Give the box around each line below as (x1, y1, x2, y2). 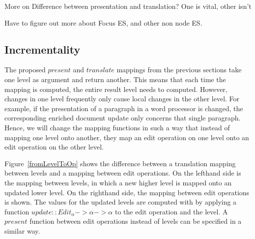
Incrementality (4, 41, 81, 57)
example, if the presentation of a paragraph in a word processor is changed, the (4, 103, 243, 113)
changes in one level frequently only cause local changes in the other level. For (4, 93, 240, 104)
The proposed (4, 64, 46, 75)
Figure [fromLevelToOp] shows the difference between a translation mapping (4, 158, 236, 168)
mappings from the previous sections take (116, 64, 242, 75)
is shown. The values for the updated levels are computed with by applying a (4, 197, 237, 207)
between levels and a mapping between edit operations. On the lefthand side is (4, 168, 241, 178)
